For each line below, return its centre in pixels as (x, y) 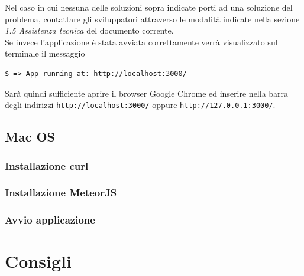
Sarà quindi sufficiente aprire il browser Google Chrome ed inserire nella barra (147, 93)
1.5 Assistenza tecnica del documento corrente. (89, 30)
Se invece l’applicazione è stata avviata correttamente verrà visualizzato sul (141, 42)
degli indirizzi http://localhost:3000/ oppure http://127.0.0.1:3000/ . (140, 105)
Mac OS (30, 137)
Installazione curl (47, 165)
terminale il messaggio (45, 53)
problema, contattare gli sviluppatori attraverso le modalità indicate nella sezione (152, 19)
